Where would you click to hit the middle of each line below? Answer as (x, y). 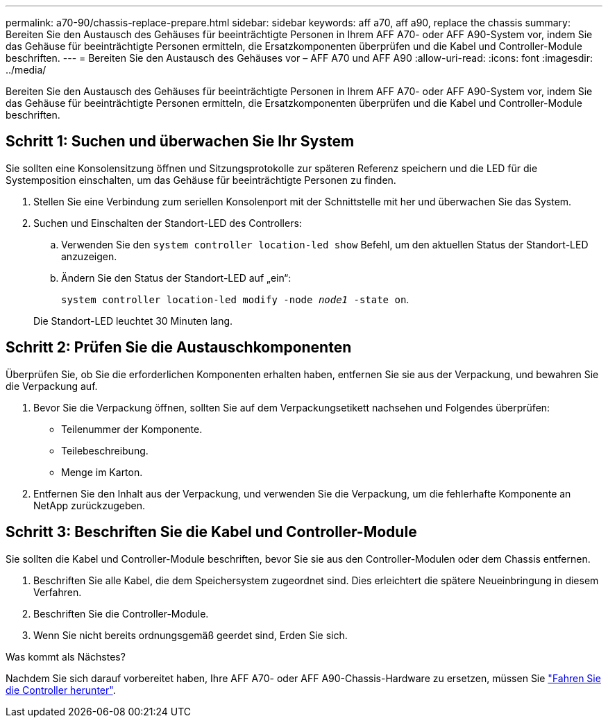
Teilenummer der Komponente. (132, 429)
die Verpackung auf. (52, 386)
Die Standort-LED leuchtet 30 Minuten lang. (133, 321)
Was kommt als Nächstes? (66, 656)
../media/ (26, 70)
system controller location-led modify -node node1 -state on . (235, 299)
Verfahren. (58, 592)
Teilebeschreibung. (105, 450)
